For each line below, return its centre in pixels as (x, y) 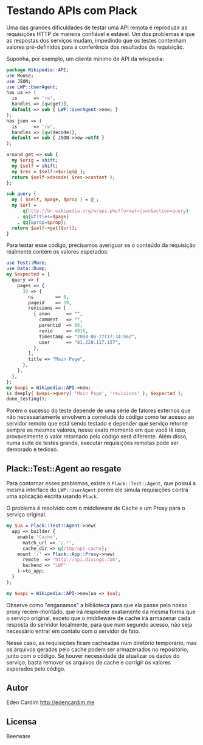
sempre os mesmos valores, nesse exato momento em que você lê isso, (97, 430)
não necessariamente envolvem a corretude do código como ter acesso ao (100, 417)
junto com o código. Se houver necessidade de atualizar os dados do (93, 655)
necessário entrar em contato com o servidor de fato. (73, 631)
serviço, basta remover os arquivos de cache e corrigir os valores (89, 662)
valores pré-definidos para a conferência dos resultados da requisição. (95, 47)
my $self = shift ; (35, 166)
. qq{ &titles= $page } (43, 216)
